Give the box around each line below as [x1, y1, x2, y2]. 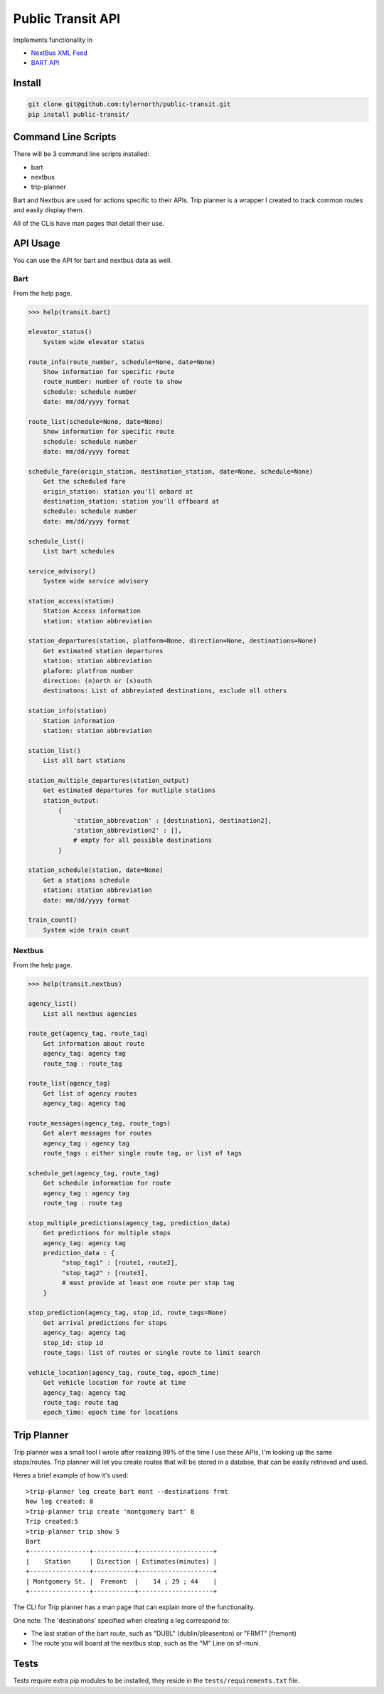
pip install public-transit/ [28, 110, 130, 118]
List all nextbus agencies [43, 1009, 138, 1018]
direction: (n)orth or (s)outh [43, 677, 152, 685]
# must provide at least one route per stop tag [61, 1279, 235, 1287]
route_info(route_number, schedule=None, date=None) [28, 358, 216, 366]
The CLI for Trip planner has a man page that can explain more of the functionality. [13, 1603, 255, 1611]
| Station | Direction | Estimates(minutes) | [26, 1557, 217, 1565]
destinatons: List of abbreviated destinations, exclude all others [43, 687, 287, 695]
